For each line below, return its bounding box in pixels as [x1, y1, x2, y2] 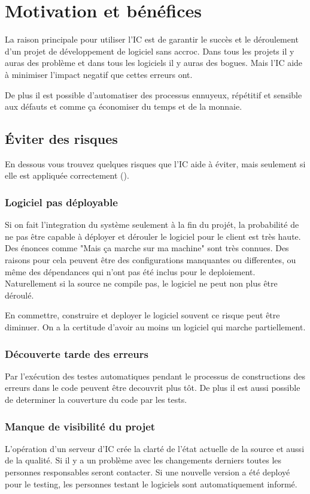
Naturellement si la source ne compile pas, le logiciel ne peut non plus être [5, 277, 278, 290]
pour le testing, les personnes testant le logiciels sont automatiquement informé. [5, 477, 297, 490]
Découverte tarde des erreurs [5, 346, 148, 361]
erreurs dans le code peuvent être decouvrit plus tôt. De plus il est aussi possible [5, 381, 300, 394]
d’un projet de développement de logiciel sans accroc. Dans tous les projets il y [5, 44, 294, 57]
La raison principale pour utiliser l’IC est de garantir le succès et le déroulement [5, 33, 299, 46]
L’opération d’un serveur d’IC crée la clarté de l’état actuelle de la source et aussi [5, 442, 305, 454]
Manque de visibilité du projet [5, 418, 156, 433]
